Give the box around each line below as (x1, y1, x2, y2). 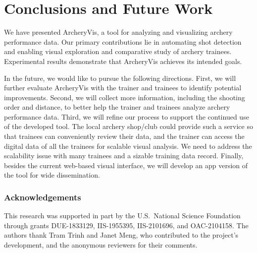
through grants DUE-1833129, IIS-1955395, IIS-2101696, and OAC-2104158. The (4, 220, 249, 230)
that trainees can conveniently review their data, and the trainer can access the (4, 131, 245, 141)
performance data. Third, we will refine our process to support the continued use (4, 111, 249, 122)
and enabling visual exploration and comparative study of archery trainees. (4, 46, 232, 57)
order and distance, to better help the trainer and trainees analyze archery (4, 102, 230, 112)
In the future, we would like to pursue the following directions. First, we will (4, 72, 236, 83)
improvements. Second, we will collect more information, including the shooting (4, 92, 245, 102)
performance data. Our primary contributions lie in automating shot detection (4, 36, 242, 47)
